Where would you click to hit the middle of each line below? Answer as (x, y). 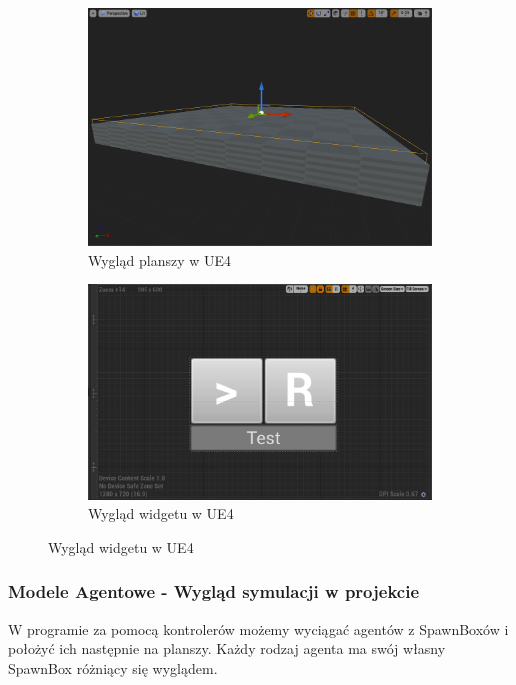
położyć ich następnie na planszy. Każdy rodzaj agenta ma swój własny (227, 648)
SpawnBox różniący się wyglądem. (113, 667)
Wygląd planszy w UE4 (160, 259)
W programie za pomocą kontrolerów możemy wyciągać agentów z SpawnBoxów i (258, 628)
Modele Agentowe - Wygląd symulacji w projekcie (214, 591)
